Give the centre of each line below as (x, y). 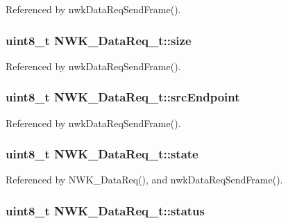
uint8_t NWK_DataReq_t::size (99, 40)
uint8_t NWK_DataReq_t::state (102, 154)
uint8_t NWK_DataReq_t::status (105, 210)
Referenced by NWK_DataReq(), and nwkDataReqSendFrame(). (144, 180)
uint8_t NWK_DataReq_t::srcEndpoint (123, 97)
